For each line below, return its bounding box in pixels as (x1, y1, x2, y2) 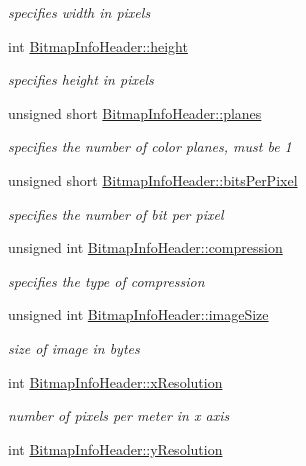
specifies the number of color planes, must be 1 (8, 136, 292, 157)
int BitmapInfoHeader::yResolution (8, 438, 223, 459)
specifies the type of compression (8, 270, 205, 291)
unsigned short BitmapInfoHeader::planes (8, 102, 262, 123)
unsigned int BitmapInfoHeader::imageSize (8, 304, 269, 325)
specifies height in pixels (8, 69, 154, 90)
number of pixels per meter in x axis (8, 405, 230, 426)
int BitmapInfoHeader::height (8, 35, 188, 56)
